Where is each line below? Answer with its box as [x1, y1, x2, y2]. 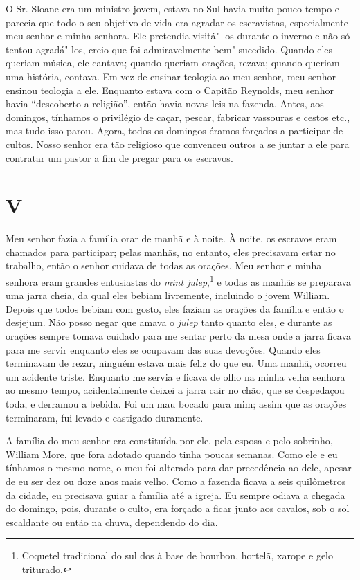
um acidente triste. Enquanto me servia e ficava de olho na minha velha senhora [6, 369, 345, 383]
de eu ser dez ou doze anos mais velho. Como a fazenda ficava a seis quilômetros [6, 474, 346, 488]
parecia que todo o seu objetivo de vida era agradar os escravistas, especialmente [6, 15, 348, 29]
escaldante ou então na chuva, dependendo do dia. [6, 514, 218, 529]
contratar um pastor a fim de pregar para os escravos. [6, 150, 233, 165]
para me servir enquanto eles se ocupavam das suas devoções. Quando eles [6, 342, 321, 356]
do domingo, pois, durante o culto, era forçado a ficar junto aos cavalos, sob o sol [6, 501, 350, 516]
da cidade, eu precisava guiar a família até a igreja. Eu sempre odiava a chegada [6, 487, 345, 502]
